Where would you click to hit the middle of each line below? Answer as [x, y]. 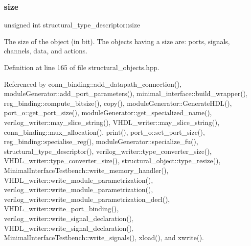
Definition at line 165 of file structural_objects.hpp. [82, 67]
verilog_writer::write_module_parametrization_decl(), [87, 199]
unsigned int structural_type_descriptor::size [72, 25]
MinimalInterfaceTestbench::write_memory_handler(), [86, 170]
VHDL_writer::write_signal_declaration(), [69, 228]
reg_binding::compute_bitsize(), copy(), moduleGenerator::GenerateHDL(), [118, 103]
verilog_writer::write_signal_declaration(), [69, 218]
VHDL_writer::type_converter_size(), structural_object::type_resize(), [112, 160]
